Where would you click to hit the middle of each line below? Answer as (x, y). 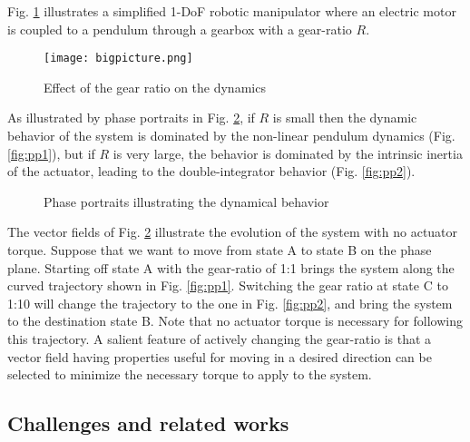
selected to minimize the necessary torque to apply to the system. (190, 374)
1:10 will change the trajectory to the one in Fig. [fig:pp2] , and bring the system (230, 303)
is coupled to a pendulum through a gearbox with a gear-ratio (180, 29)
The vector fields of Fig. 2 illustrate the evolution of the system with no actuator (233, 232)
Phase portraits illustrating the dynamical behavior (186, 201)
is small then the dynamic (345, 118)
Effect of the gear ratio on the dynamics (155, 87)
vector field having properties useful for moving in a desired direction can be (220, 356)
